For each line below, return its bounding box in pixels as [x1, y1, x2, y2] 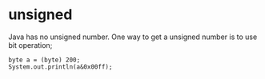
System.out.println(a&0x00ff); [8, 62, 113, 71]
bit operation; [8, 40, 53, 49]
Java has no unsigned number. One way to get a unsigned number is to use [8, 32, 258, 41]
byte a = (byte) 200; [8, 56, 81, 64]
